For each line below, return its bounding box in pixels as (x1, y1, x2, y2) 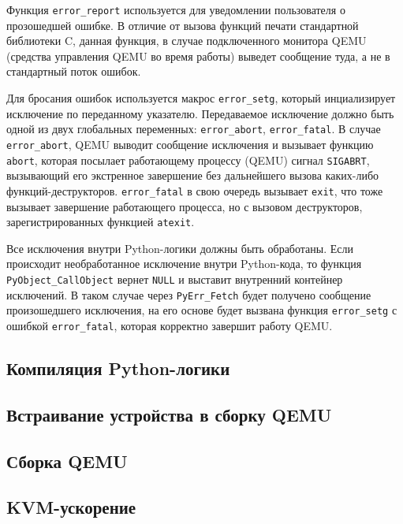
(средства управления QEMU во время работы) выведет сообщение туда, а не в (6, 47, 390, 64)
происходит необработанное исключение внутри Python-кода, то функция (6, 255, 362, 272)
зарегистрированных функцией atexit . (6, 214, 195, 230)
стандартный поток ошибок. (6, 63, 141, 80)
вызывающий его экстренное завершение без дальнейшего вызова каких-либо (6, 167, 379, 184)
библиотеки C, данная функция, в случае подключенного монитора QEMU (6, 32, 367, 49)
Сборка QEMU (6, 448, 128, 473)
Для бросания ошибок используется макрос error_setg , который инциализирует (6, 90, 396, 106)
